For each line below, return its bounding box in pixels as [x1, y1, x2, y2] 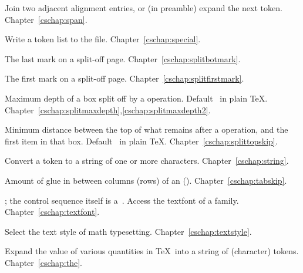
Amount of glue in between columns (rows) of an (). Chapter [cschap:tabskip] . [5, 174, 287, 186]
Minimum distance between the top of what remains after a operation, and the [5, 123, 288, 136]
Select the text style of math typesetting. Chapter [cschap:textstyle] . [5, 225, 252, 237]
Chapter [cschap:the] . [5, 256, 82, 268]
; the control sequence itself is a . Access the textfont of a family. [5, 194, 239, 206]
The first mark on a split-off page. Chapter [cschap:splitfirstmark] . [5, 72, 244, 85]
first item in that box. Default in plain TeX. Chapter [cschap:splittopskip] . [5, 134, 278, 147]
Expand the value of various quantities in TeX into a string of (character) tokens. [5, 245, 299, 257]
